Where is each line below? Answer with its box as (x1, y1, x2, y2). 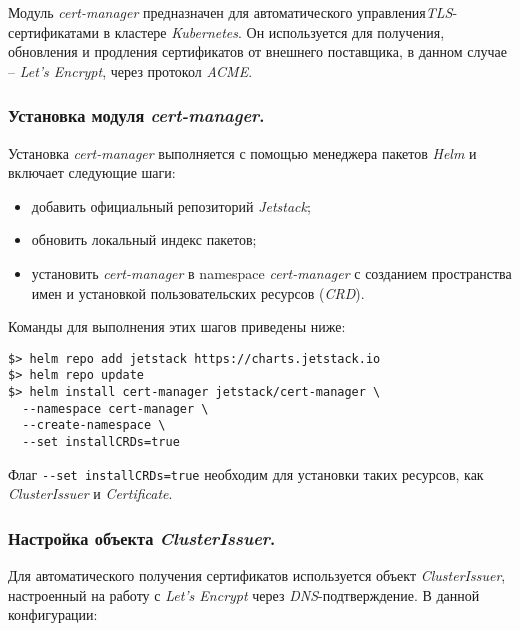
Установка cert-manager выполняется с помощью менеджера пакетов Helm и (8, 142, 477, 163)
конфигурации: (8, 604, 98, 625)
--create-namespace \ (22, 418, 166, 433)
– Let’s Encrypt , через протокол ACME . (8, 60, 253, 81)
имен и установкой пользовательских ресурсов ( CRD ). (31, 282, 365, 303)
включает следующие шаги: (8, 162, 176, 183)
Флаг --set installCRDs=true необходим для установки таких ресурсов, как (8, 463, 484, 484)
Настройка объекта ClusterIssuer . (8, 525, 276, 550)
